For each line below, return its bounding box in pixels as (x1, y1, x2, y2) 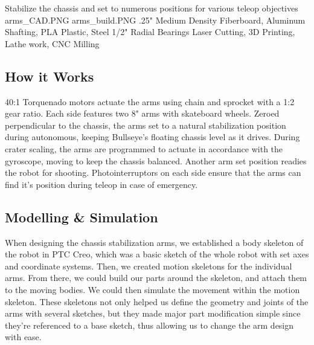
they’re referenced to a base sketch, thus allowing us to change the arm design (5, 318, 294, 331)
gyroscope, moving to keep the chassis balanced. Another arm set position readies (5, 154, 307, 167)
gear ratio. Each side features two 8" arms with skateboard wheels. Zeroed (5, 107, 280, 120)
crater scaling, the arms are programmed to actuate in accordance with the (5, 142, 283, 155)
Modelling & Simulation (5, 207, 158, 226)
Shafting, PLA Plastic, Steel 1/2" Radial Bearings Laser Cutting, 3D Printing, (5, 25, 295, 38)
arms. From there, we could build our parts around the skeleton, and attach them (5, 271, 307, 284)
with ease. (5, 330, 42, 343)
